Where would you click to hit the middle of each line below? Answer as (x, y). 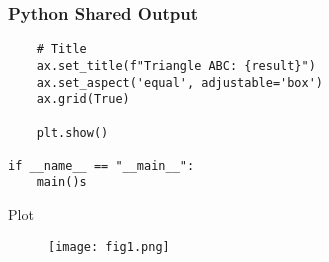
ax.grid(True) (83, 99)
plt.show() (72, 132)
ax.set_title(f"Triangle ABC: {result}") (176, 65)
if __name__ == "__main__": (101, 165)
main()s (61, 182)
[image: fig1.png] (109, 246)
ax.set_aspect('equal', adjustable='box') (179, 82)
